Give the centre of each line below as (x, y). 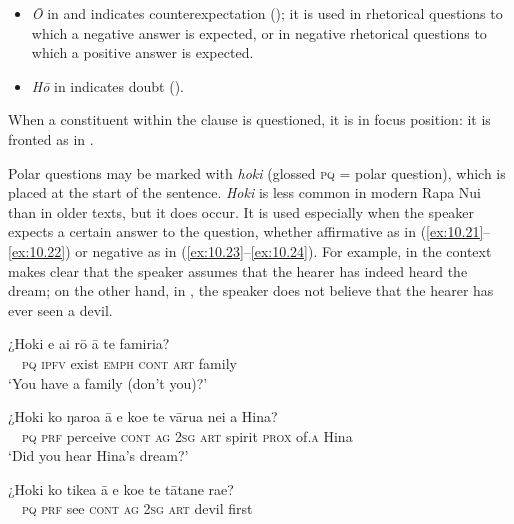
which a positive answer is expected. (142, 52)
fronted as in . (51, 138)
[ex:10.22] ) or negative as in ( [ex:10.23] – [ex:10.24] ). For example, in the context (250, 250)
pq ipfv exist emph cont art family (129, 362)
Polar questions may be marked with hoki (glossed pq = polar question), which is (257, 172)
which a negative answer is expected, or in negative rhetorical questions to (259, 32)
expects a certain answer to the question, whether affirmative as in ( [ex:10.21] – (249, 231)
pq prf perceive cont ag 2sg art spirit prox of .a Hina (187, 435)
